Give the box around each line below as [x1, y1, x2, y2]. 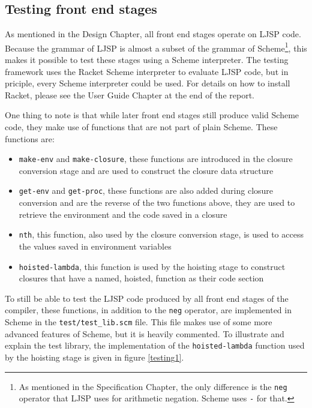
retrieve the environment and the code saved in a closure [19, 208, 227, 220]
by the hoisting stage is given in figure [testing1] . [5, 350, 184, 363]
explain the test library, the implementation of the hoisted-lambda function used [5, 339, 305, 352]
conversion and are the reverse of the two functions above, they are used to [19, 196, 295, 209]
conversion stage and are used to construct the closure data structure [19, 164, 274, 176]
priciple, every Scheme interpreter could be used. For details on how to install [5, 77, 290, 89]
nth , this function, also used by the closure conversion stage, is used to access [19, 228, 304, 241]
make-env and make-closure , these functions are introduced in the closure [19, 152, 293, 165]
